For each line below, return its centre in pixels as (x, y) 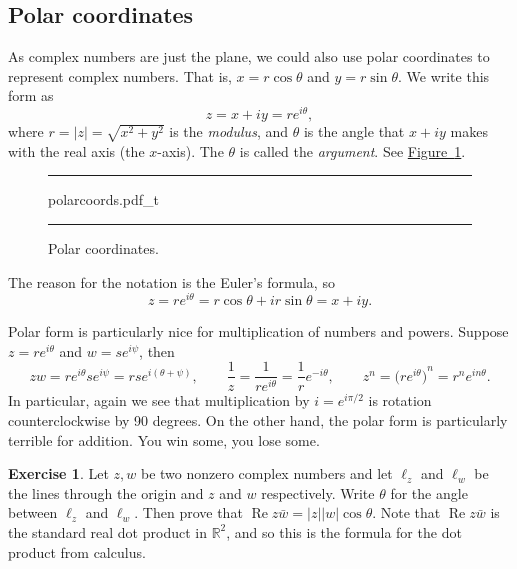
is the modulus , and (228, 131)
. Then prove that (188, 512)
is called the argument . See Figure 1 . (352, 150)
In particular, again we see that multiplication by (159, 400)
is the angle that (354, 131)
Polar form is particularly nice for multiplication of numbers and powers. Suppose (258, 331)
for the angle (429, 492)
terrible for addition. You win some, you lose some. (164, 439)
